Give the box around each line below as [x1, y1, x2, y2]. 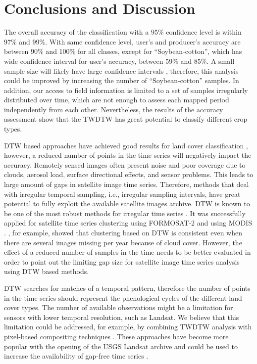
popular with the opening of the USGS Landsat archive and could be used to [4, 341, 238, 351]
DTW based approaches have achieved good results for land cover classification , [4, 140, 248, 150]
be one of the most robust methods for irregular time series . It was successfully [4, 208, 246, 218]
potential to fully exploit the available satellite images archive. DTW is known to [4, 198, 250, 209]
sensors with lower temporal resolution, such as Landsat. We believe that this [4, 312, 239, 322]
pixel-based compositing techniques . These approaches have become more [4, 331, 229, 341]
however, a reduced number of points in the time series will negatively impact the [4, 150, 252, 160]
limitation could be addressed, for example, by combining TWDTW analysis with [4, 321, 252, 332]
